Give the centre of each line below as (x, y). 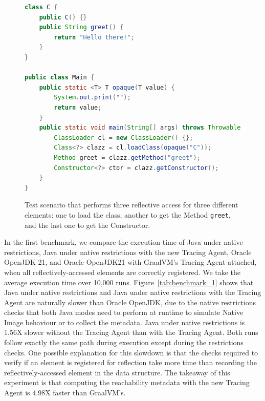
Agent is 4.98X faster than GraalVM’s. (65, 393)
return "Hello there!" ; (94, 37)
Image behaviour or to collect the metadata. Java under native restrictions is (125, 322)
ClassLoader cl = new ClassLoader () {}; (124, 138)
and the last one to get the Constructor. (87, 225)
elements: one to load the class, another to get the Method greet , (128, 214)
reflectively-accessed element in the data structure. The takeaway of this (117, 372)
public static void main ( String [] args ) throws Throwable (140, 128)
